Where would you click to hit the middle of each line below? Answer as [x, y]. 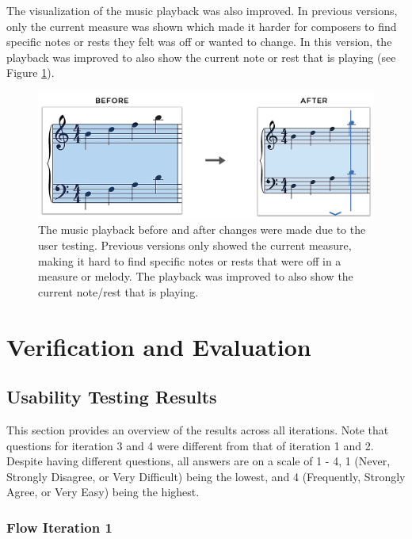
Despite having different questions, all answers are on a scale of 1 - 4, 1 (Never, [198, 461]
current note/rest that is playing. [118, 291]
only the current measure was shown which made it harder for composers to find [202, 26]
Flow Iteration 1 [59, 527]
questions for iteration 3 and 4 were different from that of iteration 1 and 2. [190, 445]
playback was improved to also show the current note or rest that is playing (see [201, 57]
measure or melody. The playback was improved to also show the [196, 276]
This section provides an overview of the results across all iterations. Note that [198, 429]
